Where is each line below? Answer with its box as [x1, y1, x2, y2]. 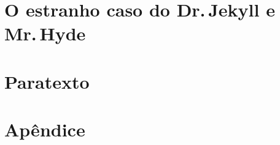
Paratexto [4, 69, 90, 94]
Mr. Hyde [4, 21, 86, 46]
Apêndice [4, 117, 85, 142]
